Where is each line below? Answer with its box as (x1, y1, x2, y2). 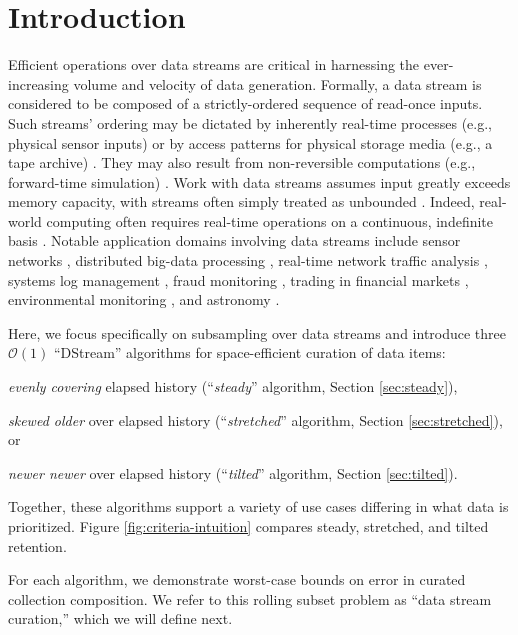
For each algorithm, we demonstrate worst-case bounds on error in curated (8, 569, 466, 590)
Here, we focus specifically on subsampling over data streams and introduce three (8, 322, 507, 343)
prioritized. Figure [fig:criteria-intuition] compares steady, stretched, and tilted (8, 516, 489, 536)
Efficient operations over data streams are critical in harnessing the (8, 54, 420, 75)
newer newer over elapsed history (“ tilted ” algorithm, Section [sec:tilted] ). (8, 462, 458, 483)
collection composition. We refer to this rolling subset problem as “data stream (8, 588, 492, 609)
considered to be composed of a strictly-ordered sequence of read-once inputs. (8, 93, 483, 114)
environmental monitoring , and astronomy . (8, 289, 280, 310)
